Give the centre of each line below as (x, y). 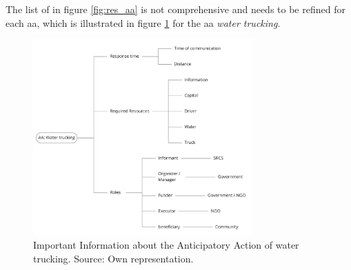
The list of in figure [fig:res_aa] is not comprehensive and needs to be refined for (175, 9)
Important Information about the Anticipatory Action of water (166, 245)
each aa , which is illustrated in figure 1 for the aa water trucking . (143, 22)
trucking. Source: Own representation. (113, 258)
